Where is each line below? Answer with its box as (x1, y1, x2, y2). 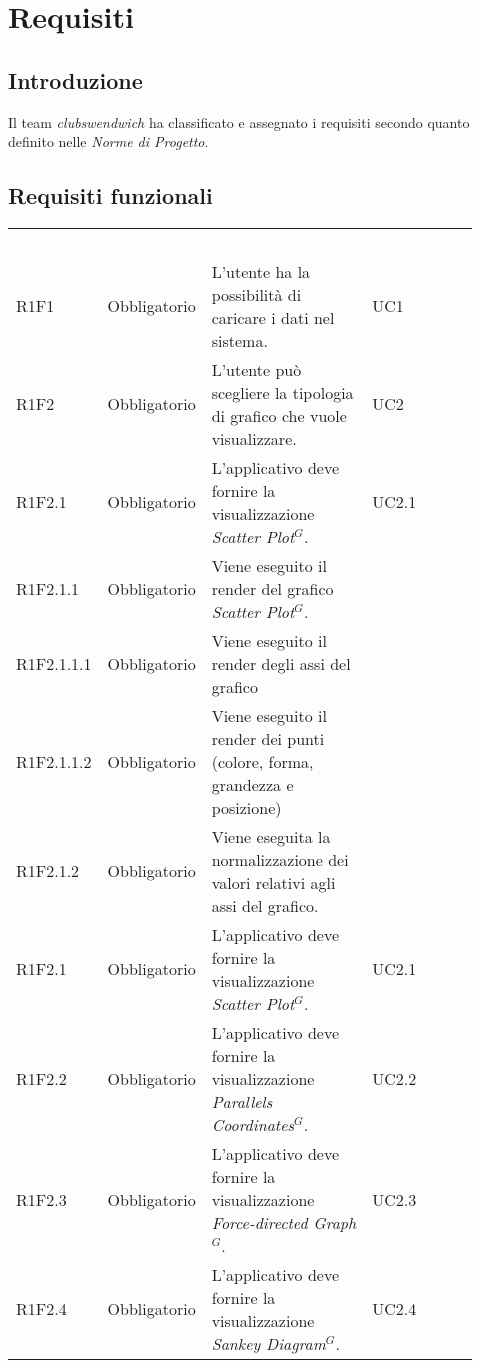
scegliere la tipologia (211, 380, 354, 404)
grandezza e (211, 772, 294, 796)
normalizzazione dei (211, 847, 349, 871)
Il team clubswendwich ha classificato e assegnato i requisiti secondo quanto (8, 111, 470, 132)
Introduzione (8, 64, 143, 95)
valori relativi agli (211, 870, 336, 894)
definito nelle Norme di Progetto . (8, 131, 209, 152)
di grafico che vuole (211, 403, 347, 427)
